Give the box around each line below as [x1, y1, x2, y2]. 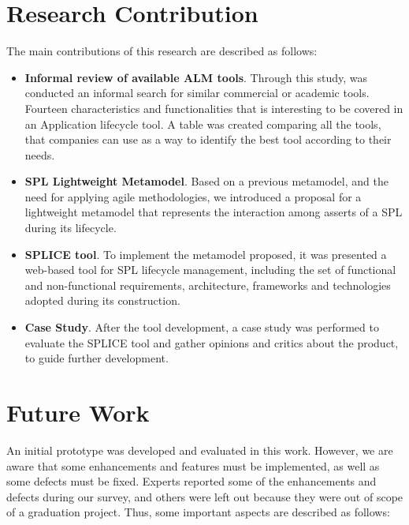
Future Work [6, 396, 150, 428]
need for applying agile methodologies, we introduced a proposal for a [24, 188, 362, 204]
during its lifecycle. [24, 219, 117, 236]
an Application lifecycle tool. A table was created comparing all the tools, [24, 115, 381, 132]
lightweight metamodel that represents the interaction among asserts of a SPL [24, 204, 403, 220]
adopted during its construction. [24, 292, 180, 309]
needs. [24, 146, 55, 163]
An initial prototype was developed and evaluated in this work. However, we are [6, 441, 393, 458]
